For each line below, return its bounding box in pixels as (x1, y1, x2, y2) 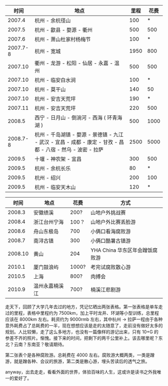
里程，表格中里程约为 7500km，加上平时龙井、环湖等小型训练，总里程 (13, 310, 159, 316)
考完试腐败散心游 (90, 264, 131, 270)
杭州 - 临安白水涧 (34, 77, 76, 83)
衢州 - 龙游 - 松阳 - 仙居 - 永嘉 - (34, 60, 113, 67)
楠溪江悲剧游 (90, 286, 121, 293)
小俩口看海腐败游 (90, 228, 131, 235)
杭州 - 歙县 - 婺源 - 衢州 (34, 27, 93, 33)
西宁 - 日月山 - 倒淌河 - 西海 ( (34, 114, 106, 121)
